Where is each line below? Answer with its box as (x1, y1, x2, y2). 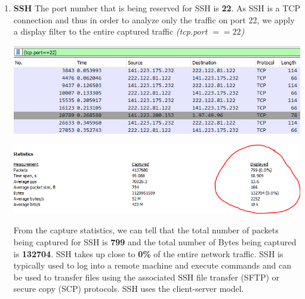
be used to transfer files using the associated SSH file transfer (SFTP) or (13, 270, 280, 283)
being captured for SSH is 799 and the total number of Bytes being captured (13, 236, 297, 248)
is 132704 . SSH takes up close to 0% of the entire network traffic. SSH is (13, 247, 284, 260)
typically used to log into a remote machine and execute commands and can (13, 259, 292, 272)
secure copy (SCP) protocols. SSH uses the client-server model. (13, 282, 244, 295)
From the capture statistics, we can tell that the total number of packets (13, 224, 279, 236)
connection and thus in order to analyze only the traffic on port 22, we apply (13, 13, 295, 26)
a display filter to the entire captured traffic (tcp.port (13, 25, 208, 38)
